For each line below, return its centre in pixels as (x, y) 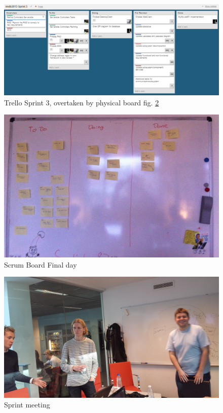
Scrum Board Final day (41, 264)
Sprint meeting (27, 405)
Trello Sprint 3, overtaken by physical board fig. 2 (82, 102)
